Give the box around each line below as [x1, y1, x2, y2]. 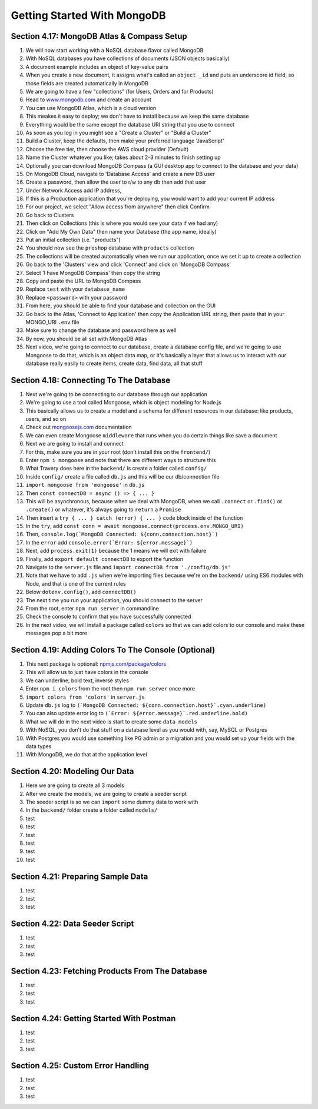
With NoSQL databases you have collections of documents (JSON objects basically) [25, 55, 230, 62]
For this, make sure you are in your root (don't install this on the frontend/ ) [25, 448, 211, 456]
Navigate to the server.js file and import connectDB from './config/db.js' [25, 564, 231, 571]
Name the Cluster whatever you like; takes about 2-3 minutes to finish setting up [25, 154, 221, 161]
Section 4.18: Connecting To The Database [11, 375, 171, 385]
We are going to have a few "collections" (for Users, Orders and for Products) [25, 88, 214, 95]
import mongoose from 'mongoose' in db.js [25, 482, 145, 489]
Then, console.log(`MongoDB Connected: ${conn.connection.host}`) [25, 530, 218, 538]
